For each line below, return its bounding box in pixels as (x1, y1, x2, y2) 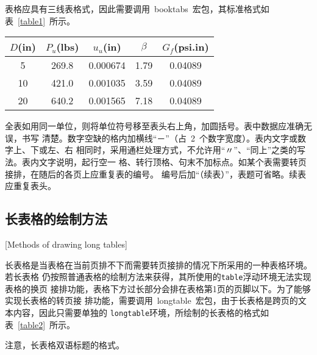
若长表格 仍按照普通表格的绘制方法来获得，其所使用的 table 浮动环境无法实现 (5, 270, 312, 283)
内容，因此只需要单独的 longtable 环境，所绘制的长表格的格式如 (13, 306, 269, 318)
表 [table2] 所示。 (5, 318, 76, 331)
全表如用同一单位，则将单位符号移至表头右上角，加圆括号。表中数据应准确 (5, 120, 304, 132)
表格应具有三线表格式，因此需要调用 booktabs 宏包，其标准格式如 (5, 2, 269, 15)
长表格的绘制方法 (5, 209, 107, 228)
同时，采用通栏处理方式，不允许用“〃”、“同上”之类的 (84, 143, 297, 156)
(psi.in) (174, 40, 209, 54)
